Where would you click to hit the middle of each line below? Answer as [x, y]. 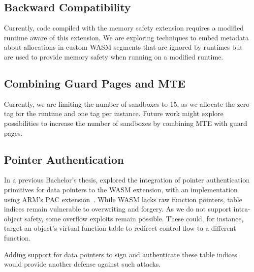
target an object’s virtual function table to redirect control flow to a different [120, 228]
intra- [242, 209]
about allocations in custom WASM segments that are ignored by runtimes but [123, 47]
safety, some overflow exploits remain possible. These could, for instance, [134, 218]
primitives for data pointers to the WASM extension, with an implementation [121, 189]
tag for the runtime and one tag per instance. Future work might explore [114, 113]
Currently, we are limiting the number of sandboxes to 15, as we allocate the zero [127, 104]
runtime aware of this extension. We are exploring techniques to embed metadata [127, 37]
